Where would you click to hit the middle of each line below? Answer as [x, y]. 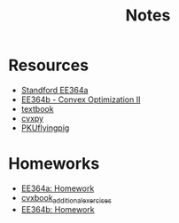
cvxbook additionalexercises [66, 199]
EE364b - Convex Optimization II [81, 100]
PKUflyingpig [45, 127]
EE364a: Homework [58, 188]
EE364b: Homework [58, 209]
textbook [37, 108]
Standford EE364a [54, 90]
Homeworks [54, 164]
